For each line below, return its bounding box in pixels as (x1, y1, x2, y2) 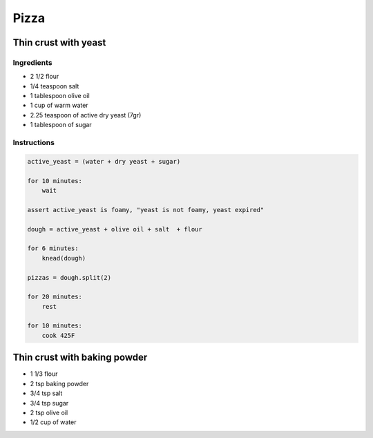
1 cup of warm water (30, 101, 89, 110)
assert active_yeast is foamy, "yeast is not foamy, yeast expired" (27, 206, 265, 213)
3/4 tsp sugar (30, 399, 69, 407)
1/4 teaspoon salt (30, 82, 79, 90)
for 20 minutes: (27, 293, 83, 301)
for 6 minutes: (27, 245, 79, 252)
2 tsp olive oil (30, 408, 68, 417)
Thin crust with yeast (12, 37, 106, 48)
